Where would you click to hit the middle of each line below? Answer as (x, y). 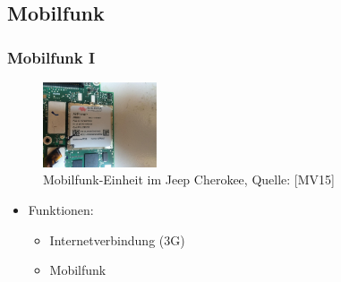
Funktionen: (61, 209)
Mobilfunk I (51, 57)
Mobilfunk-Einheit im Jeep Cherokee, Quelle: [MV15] (189, 179)
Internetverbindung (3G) (117, 239)
